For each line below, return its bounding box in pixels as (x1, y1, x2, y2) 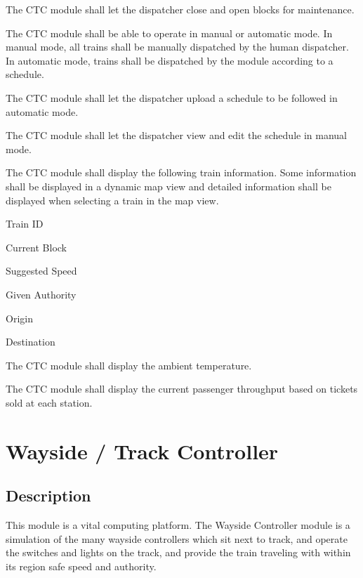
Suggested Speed (6, 263, 77, 278)
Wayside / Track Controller (6, 436, 279, 465)
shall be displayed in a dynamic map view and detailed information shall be (6, 178, 331, 193)
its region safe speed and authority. (6, 558, 157, 573)
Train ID (6, 216, 44, 231)
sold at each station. (6, 395, 93, 409)
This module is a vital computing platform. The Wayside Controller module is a (6, 518, 350, 532)
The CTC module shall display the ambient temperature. (6, 357, 252, 372)
